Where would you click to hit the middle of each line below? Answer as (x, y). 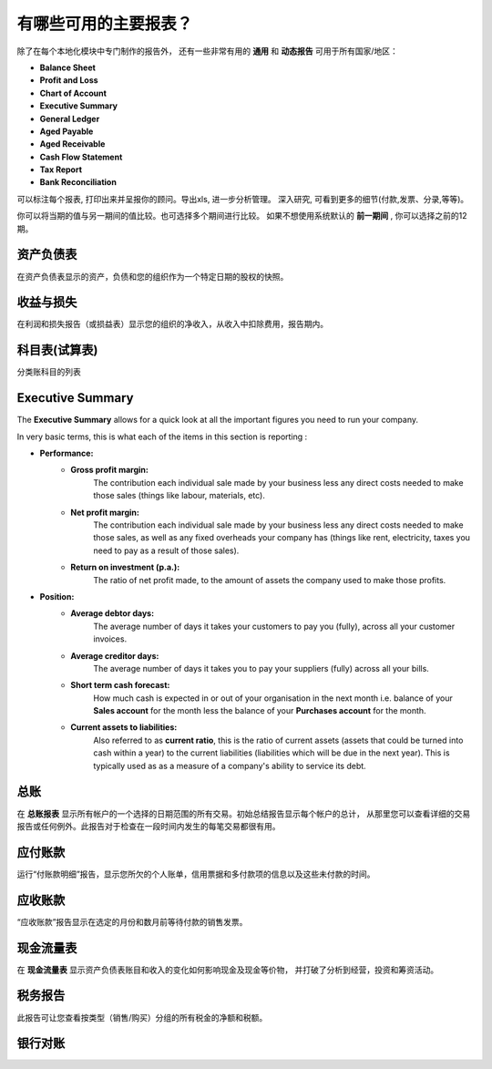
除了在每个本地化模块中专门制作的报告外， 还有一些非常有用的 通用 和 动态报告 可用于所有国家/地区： (207, 51)
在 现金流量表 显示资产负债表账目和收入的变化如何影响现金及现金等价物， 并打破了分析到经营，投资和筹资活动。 (228, 970)
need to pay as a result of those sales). (166, 550)
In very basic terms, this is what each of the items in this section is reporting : (162, 437)
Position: (57, 596)
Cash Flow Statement (81, 157)
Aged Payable (67, 131)
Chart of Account (73, 93)
